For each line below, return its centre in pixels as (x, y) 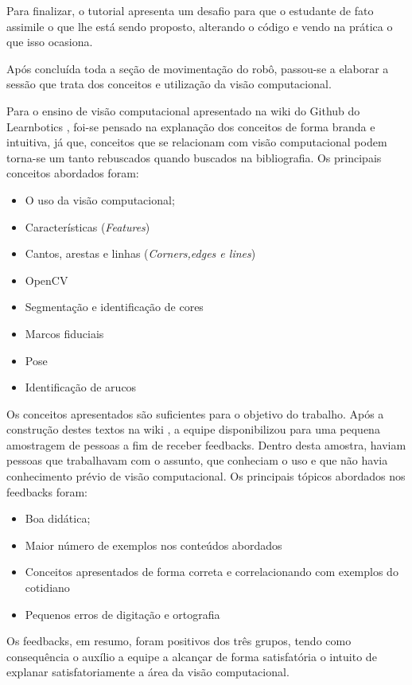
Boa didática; (58, 518)
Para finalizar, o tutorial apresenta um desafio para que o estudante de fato (190, 10)
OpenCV (47, 280)
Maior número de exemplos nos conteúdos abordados (154, 545)
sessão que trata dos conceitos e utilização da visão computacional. (169, 84)
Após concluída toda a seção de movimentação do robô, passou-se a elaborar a (198, 68)
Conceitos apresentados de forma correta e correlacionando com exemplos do (212, 572)
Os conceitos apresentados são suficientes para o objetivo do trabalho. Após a (195, 413)
